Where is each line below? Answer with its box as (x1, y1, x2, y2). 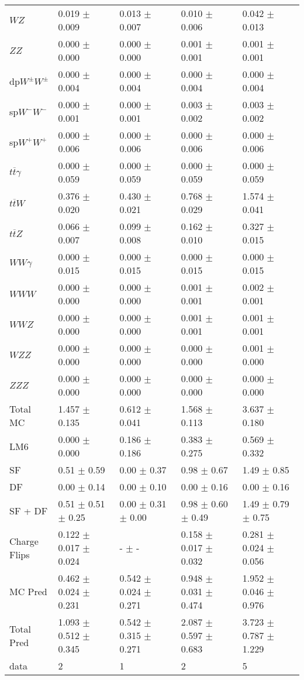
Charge (9, 534, 39, 548)
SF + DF (9, 503, 48, 517)
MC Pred (9, 585, 47, 598)
